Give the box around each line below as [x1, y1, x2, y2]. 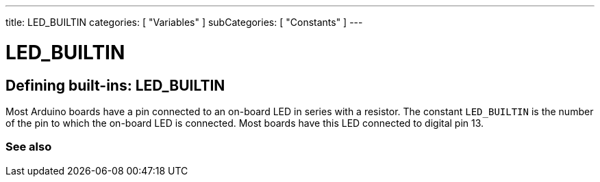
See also [5, 140, 52, 154]
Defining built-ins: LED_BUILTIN [5, 76, 225, 94]
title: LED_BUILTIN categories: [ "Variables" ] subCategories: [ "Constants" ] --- [5, 16, 363, 28]
